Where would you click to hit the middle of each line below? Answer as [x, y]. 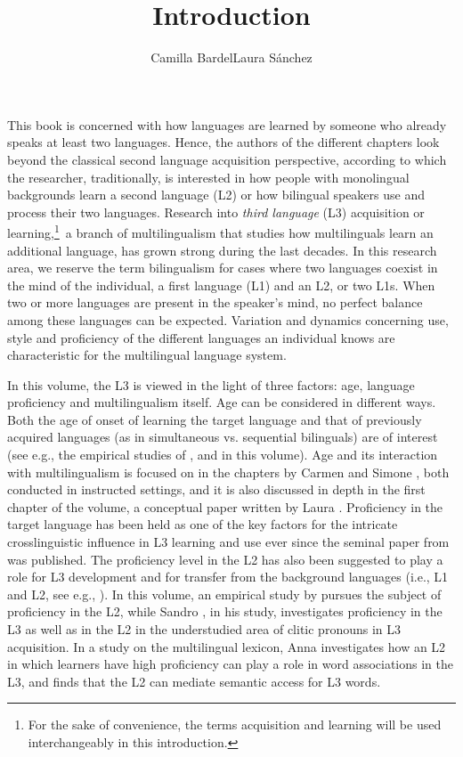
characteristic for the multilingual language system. [147, 355]
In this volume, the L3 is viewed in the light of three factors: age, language [211, 384]
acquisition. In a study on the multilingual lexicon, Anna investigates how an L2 [227, 646]
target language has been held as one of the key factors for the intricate [203, 524]
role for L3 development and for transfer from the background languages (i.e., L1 [228, 577]
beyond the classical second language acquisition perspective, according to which [227, 159]
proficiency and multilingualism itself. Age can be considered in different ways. [222, 402]
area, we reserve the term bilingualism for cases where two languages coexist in [223, 268]
